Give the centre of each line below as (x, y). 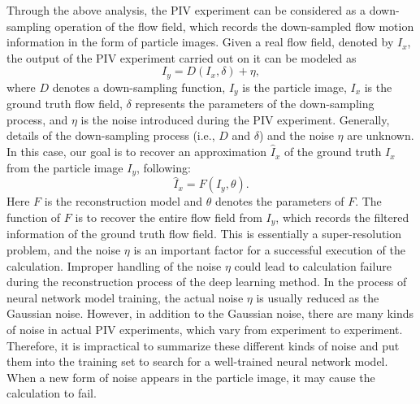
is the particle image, (294, 87)
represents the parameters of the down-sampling (255, 104)
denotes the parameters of (279, 201)
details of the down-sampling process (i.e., (111, 135)
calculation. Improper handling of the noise (114, 265)
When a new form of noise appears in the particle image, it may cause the (191, 377)
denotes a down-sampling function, (139, 87)
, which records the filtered (342, 217)
